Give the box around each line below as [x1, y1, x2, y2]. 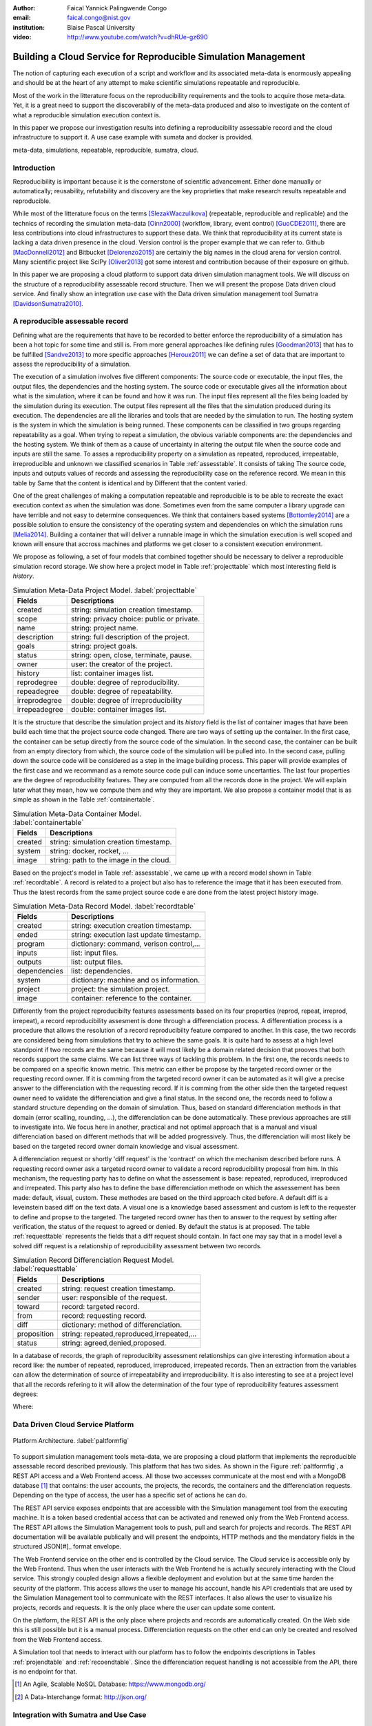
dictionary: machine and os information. [71, 976, 200, 985]
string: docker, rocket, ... [49, 846, 129, 855]
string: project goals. [71, 641, 138, 650]
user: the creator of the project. [71, 659, 173, 669]
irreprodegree [17, 695, 62, 705]
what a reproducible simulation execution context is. [12, 110, 161, 119]
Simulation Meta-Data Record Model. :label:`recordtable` [12, 902, 196, 911]
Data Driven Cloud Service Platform [12, 1419, 134, 1429]
